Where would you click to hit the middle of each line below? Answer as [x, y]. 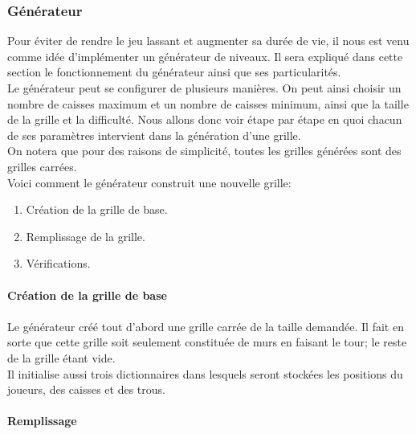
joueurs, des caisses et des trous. [86, 389]
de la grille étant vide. [61, 357]
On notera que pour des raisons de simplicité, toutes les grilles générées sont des [204, 151]
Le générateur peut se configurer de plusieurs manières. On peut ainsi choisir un [204, 88]
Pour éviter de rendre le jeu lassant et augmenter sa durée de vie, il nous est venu [208, 41]
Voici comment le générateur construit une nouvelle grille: [149, 182]
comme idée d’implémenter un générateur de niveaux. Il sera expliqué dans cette [205, 56]
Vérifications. [58, 263]
